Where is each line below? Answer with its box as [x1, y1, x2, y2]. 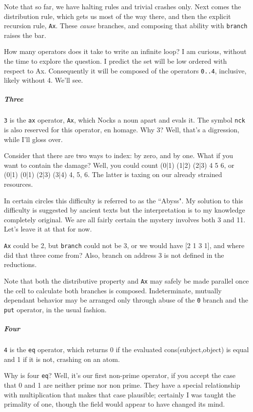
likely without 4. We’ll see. [4, 75, 83, 85]
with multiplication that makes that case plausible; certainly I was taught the [4, 389, 236, 399]
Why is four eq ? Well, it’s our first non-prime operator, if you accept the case [4, 370, 235, 380]
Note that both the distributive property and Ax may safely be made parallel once [4, 275, 249, 286]
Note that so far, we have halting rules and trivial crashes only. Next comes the [4, 1, 241, 11]
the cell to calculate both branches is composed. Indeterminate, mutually [4, 285, 222, 295]
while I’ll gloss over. [4, 134, 63, 144]
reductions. [4, 259, 37, 269]
